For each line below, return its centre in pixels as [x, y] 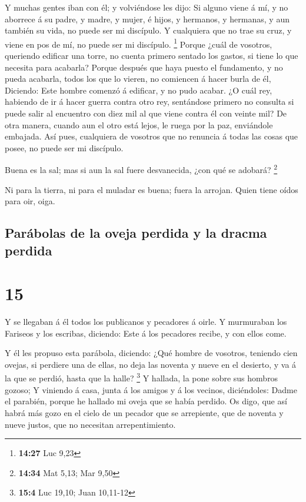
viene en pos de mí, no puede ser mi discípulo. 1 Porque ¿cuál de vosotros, [139, 43]
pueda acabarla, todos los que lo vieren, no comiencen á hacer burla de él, [138, 79]
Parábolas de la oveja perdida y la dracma [136, 233]
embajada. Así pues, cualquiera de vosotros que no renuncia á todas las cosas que [152, 136]
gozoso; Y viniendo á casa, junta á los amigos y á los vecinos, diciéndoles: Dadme [151, 389]
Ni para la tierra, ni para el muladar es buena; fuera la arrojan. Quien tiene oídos [152, 189]
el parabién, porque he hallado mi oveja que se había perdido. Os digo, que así [146, 401]
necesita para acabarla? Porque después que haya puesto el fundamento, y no [144, 67]
